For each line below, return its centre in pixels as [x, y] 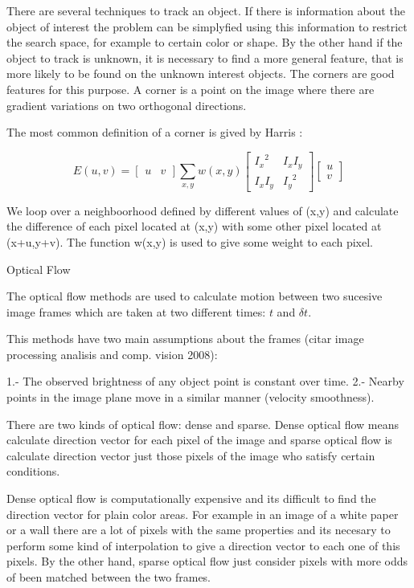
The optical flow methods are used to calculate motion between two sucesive [195, 296]
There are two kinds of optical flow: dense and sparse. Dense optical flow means [203, 424]
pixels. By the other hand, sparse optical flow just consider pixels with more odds [207, 561]
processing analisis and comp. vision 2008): [112, 354]
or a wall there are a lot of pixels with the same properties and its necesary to [199, 530]
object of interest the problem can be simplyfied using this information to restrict [207, 26]
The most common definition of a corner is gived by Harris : [155, 132]
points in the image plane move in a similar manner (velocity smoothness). [191, 397]
